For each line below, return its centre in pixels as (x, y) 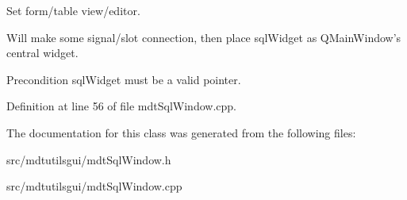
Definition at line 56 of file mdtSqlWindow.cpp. (121, 106)
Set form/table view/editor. (73, 10)
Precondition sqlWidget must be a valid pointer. (124, 79)
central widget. (42, 53)
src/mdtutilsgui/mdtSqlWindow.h (89, 159)
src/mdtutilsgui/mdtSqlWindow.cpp (94, 186)
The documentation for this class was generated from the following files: (181, 132)
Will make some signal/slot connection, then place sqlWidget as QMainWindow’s (204, 37)
